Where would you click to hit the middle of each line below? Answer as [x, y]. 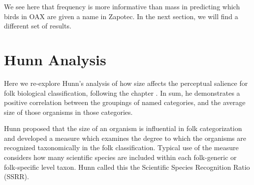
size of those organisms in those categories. [68, 112]
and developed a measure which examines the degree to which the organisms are [125, 138]
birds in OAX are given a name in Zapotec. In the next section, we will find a [121, 16]
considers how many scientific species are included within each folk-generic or [120, 157]
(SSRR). [16, 176]
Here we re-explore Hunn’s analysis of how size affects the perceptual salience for [126, 83]
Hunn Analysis [55, 59]
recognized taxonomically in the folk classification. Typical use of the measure [121, 147]
